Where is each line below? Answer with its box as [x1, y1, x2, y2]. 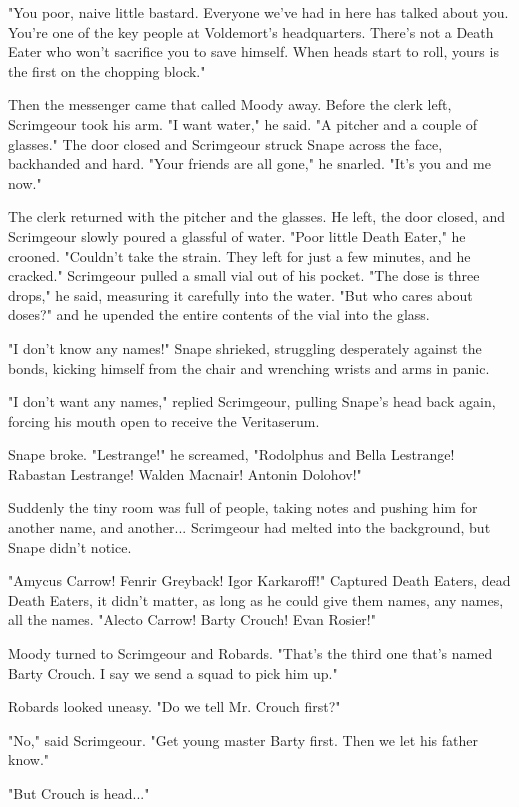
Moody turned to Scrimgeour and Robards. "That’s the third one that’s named [8, 643, 493, 664]
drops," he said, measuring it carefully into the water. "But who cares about [8, 284, 473, 305]
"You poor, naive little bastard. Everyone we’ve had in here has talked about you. [8, 2, 509, 22]
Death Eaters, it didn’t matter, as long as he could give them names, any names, [8, 589, 504, 610]
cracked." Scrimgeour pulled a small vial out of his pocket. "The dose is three [8, 265, 480, 286]
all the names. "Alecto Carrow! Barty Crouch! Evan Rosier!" [8, 609, 376, 630]
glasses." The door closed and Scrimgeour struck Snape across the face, [8, 133, 443, 154]
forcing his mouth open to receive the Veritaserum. [8, 410, 320, 431]
